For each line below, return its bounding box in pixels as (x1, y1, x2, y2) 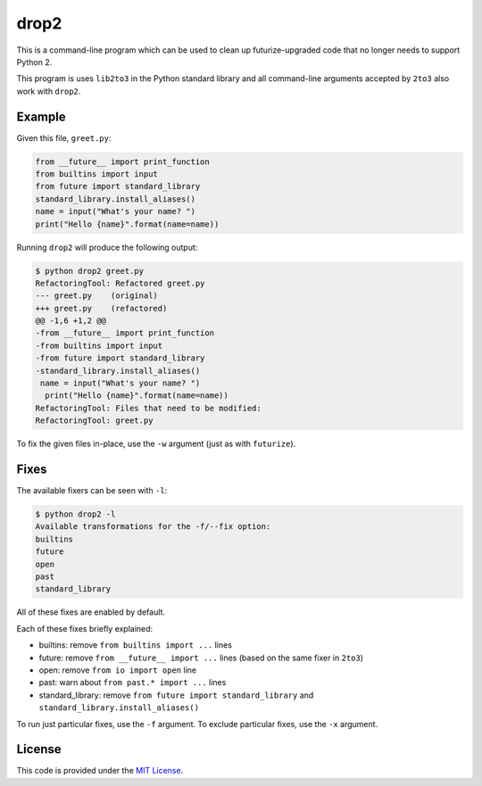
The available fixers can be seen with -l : (16, 485, 168, 496)
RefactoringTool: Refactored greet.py (35, 277, 205, 288)
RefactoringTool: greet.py (35, 416, 154, 426)
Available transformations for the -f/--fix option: (35, 522, 271, 532)
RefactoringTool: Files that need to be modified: (35, 402, 262, 413)
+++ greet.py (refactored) (35, 303, 168, 313)
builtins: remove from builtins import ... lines (38, 640, 232, 650)
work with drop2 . (16, 86, 81, 96)
